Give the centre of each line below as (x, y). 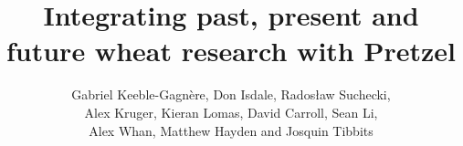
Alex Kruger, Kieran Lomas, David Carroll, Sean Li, (231, 112)
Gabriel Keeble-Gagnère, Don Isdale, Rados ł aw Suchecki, (231, 94)
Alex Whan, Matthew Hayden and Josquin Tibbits (231, 130)
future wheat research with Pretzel (231, 51)
